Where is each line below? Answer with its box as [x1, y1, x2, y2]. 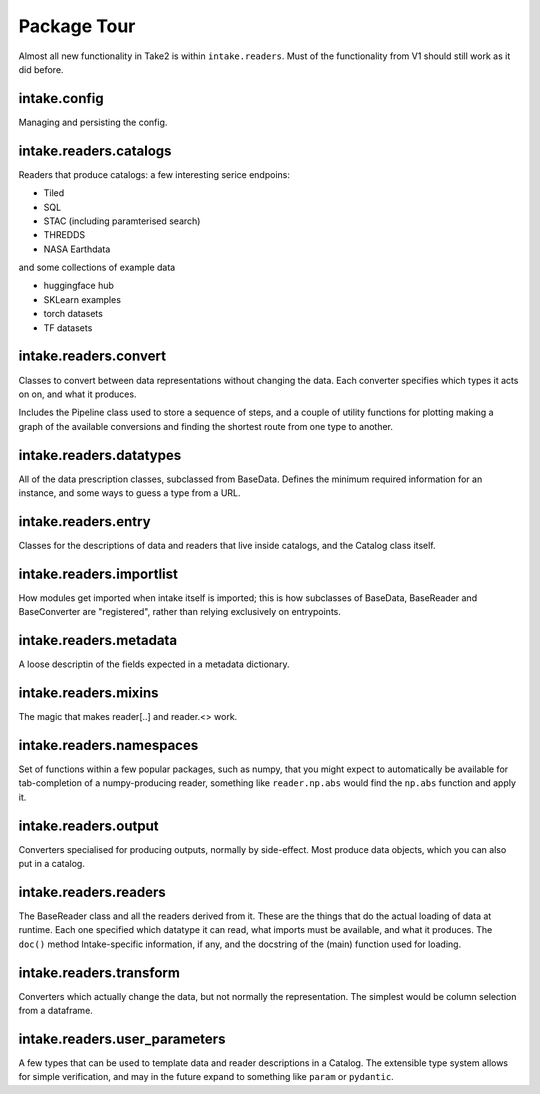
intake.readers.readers [18, 883, 167, 900]
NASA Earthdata [43, 243, 111, 255]
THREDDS [43, 229, 86, 241]
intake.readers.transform [18, 964, 180, 981]
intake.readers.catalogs [18, 142, 172, 159]
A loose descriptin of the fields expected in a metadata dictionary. [18, 658, 290, 670]
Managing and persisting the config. [18, 116, 168, 128]
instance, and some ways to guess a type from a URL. [18, 487, 241, 499]
